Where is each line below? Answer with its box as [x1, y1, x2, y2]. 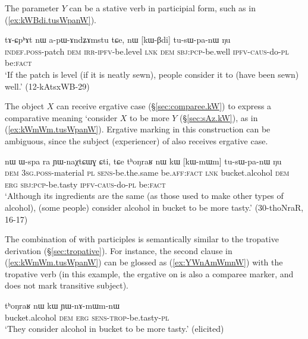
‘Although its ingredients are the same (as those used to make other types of [5, 189, 284, 202]
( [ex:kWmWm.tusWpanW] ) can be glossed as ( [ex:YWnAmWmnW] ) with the [5, 256, 283, 268]
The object [5, 100, 45, 112]
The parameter [5, 2, 59, 14]
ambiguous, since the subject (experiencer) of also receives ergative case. [5, 134, 268, 147]
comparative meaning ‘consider [5, 111, 118, 123]
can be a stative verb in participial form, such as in [69, 2, 256, 14]
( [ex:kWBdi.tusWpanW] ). [5, 13, 96, 26]
